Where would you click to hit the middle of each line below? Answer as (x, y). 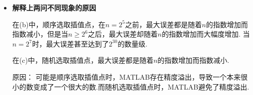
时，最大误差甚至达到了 (70, 43)
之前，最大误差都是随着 (164, 24)
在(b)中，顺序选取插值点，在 (59, 24)
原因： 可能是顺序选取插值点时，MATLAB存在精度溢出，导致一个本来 (126, 76)
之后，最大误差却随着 (123, 34)
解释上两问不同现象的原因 (54, 7)
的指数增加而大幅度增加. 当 (206, 34)
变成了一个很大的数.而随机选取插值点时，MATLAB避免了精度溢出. (141, 86)
